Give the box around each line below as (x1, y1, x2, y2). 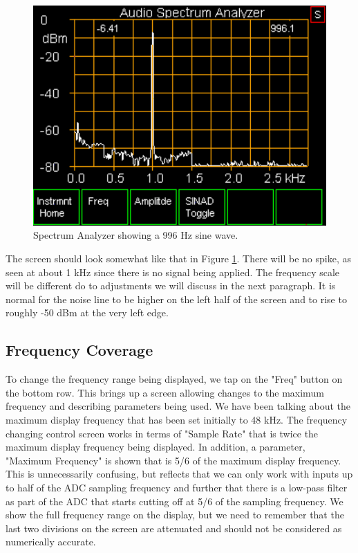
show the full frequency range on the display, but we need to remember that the (6, 507, 344, 522)
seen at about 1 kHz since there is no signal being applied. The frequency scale (6, 264, 340, 279)
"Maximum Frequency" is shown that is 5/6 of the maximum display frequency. (6, 453, 341, 467)
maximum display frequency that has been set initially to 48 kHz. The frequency (6, 412, 348, 426)
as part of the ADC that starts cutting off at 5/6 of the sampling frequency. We (6, 493, 343, 508)
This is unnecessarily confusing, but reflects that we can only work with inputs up (6, 466, 353, 481)
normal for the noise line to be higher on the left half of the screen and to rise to (6, 291, 347, 306)
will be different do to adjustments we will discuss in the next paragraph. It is (6, 278, 336, 293)
